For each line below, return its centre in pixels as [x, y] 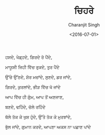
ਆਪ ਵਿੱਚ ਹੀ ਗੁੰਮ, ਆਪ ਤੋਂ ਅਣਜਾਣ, [34, 97]
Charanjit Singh [84, 24]
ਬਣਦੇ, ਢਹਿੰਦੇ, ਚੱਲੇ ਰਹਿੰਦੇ [25, 107]
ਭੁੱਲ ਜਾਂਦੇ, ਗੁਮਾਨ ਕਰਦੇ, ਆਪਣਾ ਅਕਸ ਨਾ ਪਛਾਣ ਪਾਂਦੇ [48, 127]
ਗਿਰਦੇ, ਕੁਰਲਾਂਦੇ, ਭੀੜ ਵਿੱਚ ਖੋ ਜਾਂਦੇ [33, 87]
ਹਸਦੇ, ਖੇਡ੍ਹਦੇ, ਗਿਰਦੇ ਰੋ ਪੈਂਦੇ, [29, 57]
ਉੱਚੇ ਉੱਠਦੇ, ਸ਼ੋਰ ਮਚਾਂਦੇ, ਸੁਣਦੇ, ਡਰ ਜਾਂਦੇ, [38, 77]
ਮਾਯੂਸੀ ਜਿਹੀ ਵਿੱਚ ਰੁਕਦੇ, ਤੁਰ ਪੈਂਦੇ [32, 67]
